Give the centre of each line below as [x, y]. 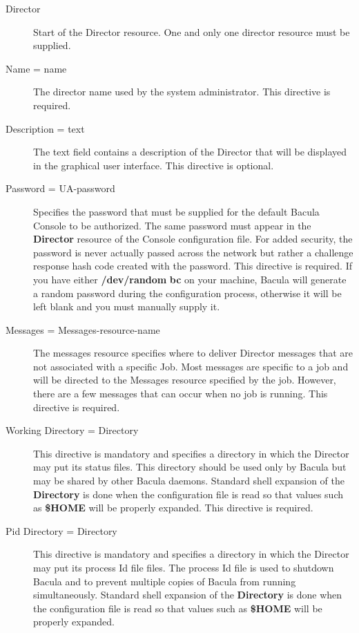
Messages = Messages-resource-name [83, 329]
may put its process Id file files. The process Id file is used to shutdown [184, 567]
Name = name [36, 68]
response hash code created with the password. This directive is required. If [193, 266]
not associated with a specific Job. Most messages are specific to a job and [191, 366]
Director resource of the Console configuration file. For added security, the [193, 239]
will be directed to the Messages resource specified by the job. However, [185, 380]
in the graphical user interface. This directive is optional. [154, 165]
